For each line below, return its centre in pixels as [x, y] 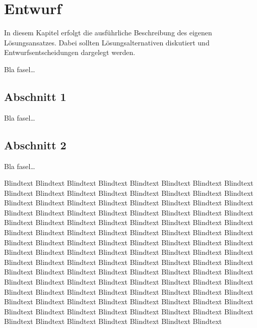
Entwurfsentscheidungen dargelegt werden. [70, 52]
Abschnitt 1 [35, 96]
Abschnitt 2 [35, 145]
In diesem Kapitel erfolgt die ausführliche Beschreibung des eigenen [108, 33]
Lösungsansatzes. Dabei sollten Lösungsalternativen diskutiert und [107, 42]
